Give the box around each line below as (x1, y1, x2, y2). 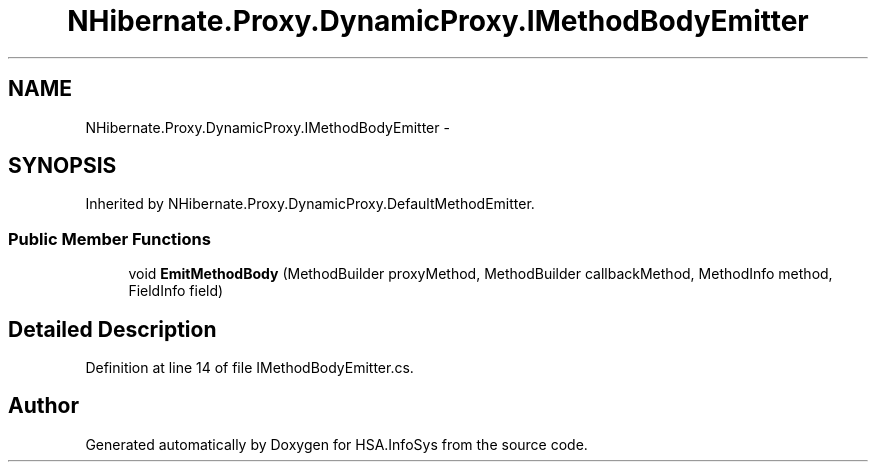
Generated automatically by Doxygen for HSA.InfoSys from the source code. (85, 435, 588, 453)
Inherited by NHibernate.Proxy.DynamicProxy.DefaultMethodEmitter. (85, 195, 535, 213)
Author (8, 393, 79, 419)
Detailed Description (8, 316, 217, 342)
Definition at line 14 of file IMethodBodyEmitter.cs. (85, 359, 414, 377)
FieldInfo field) (128, 282, 224, 300)
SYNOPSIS (8, 153, 117, 179)
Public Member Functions (8, 228, 211, 249)
